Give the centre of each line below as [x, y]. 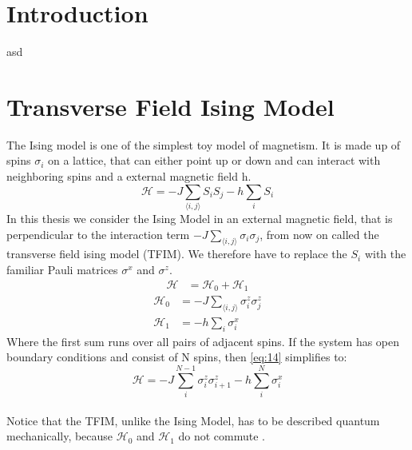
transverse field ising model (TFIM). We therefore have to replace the [177, 254]
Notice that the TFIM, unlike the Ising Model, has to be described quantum [193, 420]
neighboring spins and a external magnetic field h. [129, 176]
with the [385, 254]
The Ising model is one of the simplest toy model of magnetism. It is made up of [204, 144]
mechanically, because [60, 436]
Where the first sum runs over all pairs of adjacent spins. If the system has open [203, 341]
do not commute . [222, 436]
